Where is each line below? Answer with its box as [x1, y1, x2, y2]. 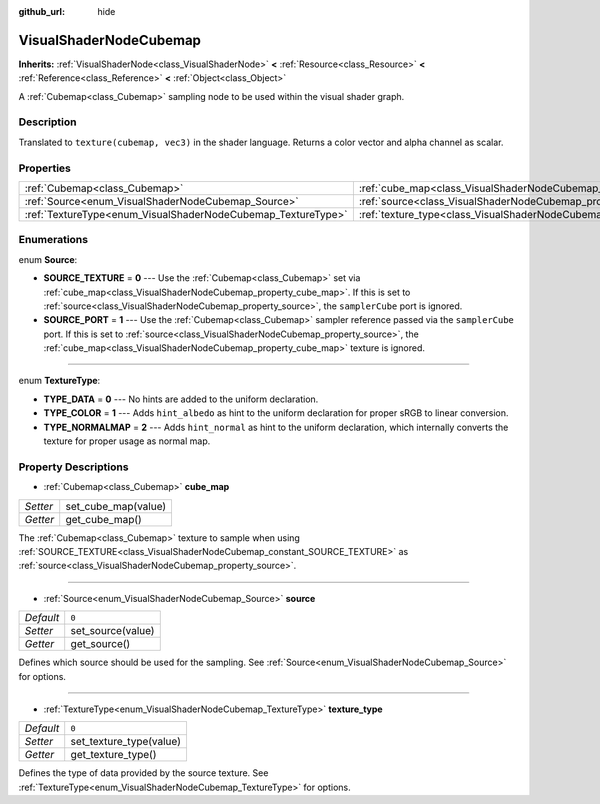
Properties [18, 161, 72, 175]
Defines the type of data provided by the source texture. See [18, 767, 269, 779]
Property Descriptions [18, 460, 129, 474]
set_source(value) [70, 624, 155, 638]
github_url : [18, 6, 65, 17]
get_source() [70, 637, 131, 651]
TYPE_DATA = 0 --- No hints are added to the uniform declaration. [43, 393, 319, 405]
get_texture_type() [70, 748, 157, 762]
